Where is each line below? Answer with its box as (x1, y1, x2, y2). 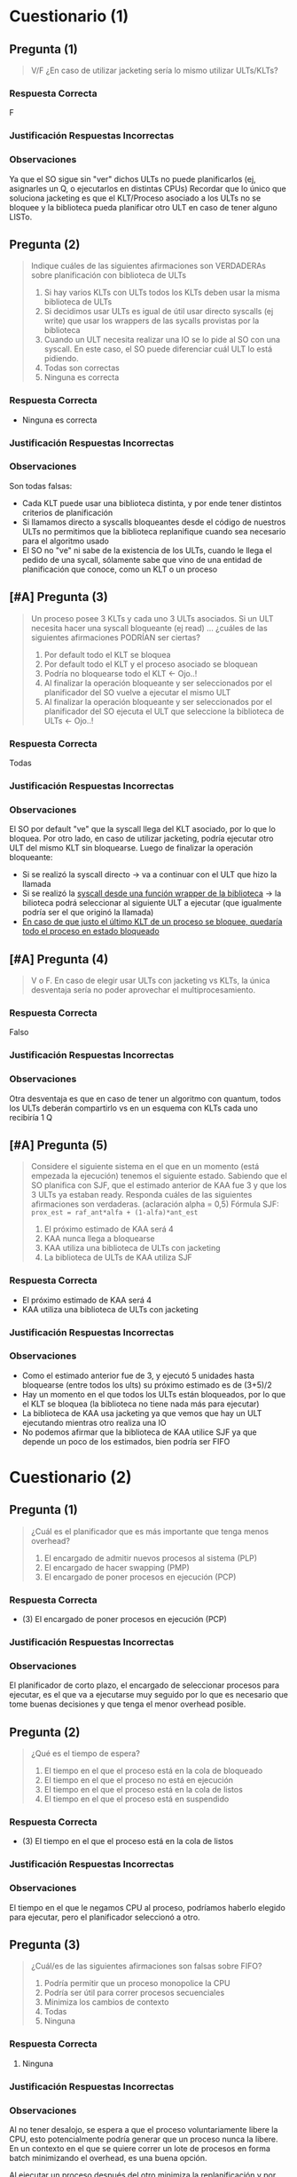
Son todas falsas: (9, 480, 73, 491)
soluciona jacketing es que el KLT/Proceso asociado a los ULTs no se (9, 193, 262, 203)
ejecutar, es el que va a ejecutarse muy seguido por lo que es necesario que (9, 1690, 288, 1700)
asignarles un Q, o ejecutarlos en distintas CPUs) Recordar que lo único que (9, 183, 286, 194)
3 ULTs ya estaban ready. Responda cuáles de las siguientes (30, 1190, 253, 1200)
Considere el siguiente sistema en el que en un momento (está (30, 1161, 260, 1172)
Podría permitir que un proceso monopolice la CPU (43, 1978, 231, 1989)
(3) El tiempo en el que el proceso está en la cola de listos (21, 1836, 234, 1847)
